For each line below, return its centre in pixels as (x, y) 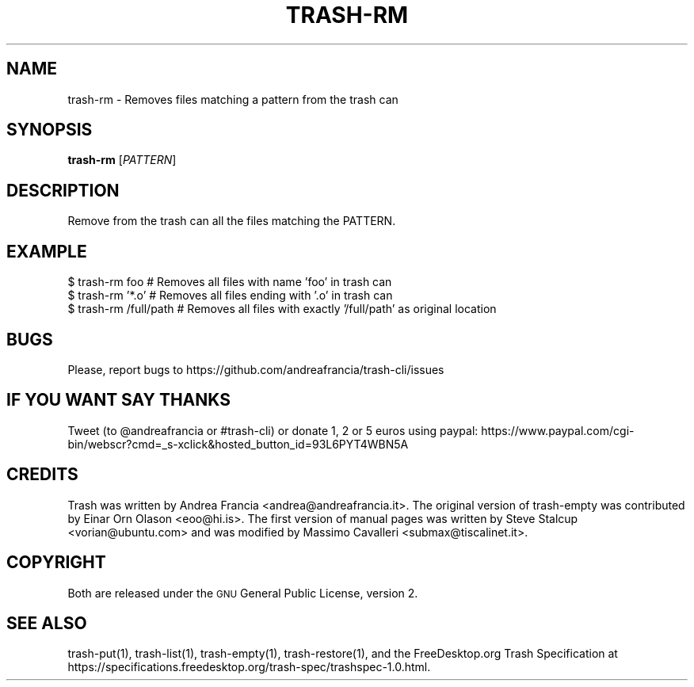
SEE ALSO (47, 623)
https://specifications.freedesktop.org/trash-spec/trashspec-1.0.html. (249, 667)
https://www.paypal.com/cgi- (558, 430)
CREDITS (42, 475)
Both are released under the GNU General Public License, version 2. (243, 593)
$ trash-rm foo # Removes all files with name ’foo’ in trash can (230, 282)
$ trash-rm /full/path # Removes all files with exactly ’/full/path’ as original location (282, 309)
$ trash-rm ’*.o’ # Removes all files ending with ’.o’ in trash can (230, 296)
